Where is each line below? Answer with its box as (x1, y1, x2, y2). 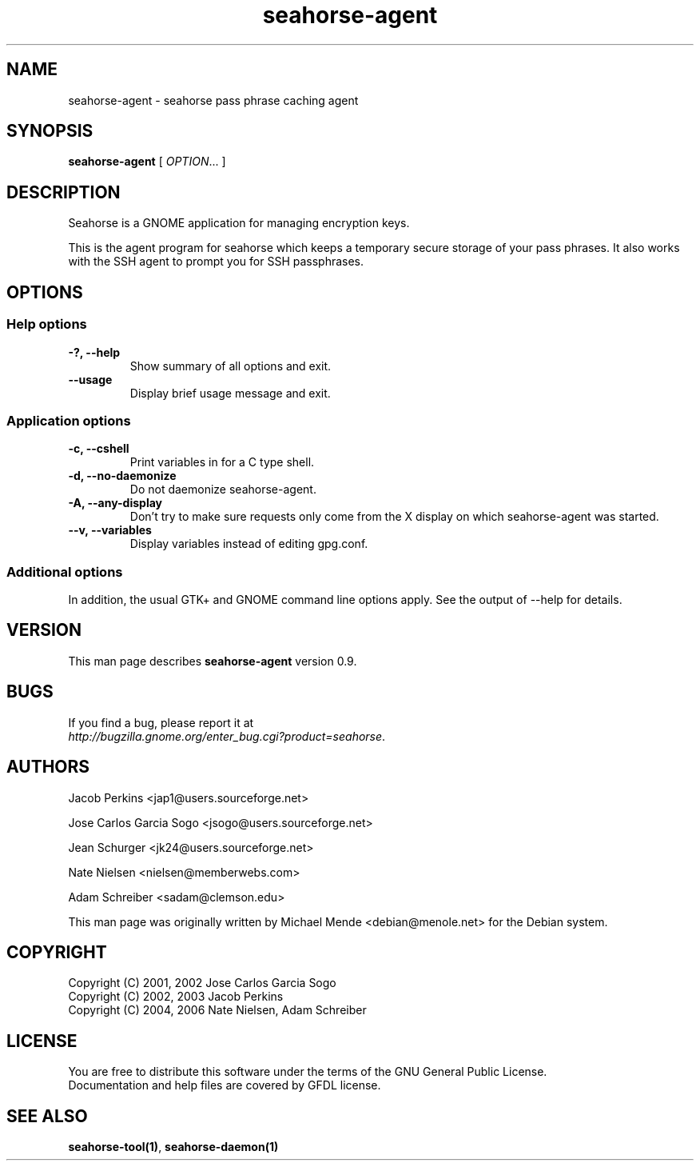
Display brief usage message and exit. (129, 386, 331, 400)
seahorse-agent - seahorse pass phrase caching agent (68, 93, 359, 107)
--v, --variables (68, 523, 152, 538)
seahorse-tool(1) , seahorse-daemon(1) (68, 1140, 279, 1154)
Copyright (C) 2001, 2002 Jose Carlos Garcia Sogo (68, 976, 336, 990)
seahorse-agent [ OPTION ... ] (68, 154, 226, 169)
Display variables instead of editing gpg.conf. (129, 537, 368, 551)
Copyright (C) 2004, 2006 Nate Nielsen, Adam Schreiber (68, 1003, 367, 1017)
